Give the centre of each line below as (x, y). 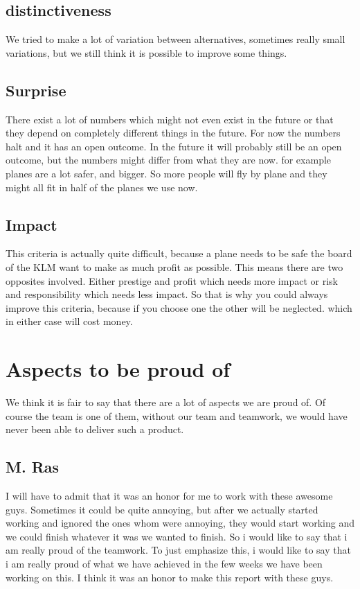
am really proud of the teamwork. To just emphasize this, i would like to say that (178, 550)
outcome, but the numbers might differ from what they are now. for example (169, 160)
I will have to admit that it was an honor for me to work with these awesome (169, 496)
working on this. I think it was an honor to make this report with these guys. (170, 577)
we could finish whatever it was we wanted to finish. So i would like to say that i (177, 536)
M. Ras (33, 467)
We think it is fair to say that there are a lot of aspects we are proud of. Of (166, 402)
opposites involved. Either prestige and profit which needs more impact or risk (172, 280)
